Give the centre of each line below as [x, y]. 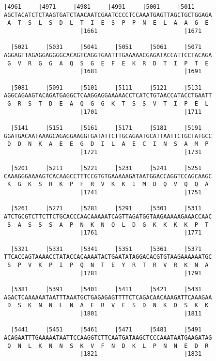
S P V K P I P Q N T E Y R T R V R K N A [108, 265]
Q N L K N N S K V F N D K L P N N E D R [108, 346]
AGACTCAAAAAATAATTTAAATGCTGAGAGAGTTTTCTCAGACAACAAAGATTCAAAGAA [108, 297]
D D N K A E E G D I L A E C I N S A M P [108, 144]
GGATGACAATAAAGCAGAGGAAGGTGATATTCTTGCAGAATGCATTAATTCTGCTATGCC [108, 136]
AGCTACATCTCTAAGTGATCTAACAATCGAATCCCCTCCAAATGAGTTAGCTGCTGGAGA [108, 15]
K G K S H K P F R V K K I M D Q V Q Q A [108, 184]
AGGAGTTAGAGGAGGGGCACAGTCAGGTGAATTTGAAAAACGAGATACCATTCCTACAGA [108, 55]
